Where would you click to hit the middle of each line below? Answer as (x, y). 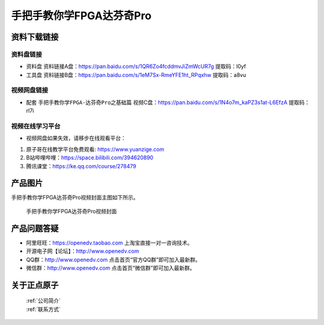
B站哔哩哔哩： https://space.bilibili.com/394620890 (90, 158)
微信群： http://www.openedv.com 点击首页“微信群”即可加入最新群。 (110, 268)
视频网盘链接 (30, 90)
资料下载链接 (35, 37)
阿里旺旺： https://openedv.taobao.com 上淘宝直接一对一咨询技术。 (109, 243)
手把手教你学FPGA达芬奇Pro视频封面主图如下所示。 (75, 198)
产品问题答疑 (35, 228)
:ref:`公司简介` (43, 301)
